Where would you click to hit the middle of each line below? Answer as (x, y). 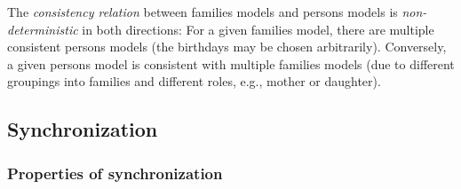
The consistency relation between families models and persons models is (203, 12)
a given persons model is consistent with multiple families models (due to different (231, 63)
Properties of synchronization (115, 173)
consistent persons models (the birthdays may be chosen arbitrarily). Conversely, (227, 47)
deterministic (43, 29)
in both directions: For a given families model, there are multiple (258, 29)
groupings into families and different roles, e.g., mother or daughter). (194, 81)
